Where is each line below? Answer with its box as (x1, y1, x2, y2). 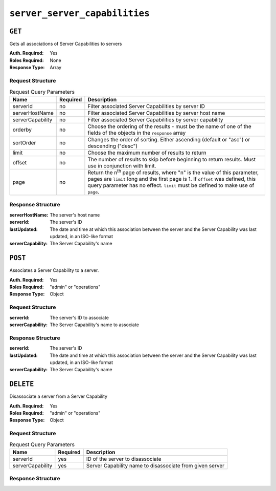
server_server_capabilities (9, 8, 150, 19)
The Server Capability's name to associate (50, 322, 139, 328)
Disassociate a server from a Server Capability (9, 393, 107, 399)
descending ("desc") (87, 142, 138, 150)
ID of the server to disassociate (86, 455, 162, 462)
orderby (12, 126, 32, 133)
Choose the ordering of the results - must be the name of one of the (87, 123, 251, 130)
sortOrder (12, 139, 36, 146)
